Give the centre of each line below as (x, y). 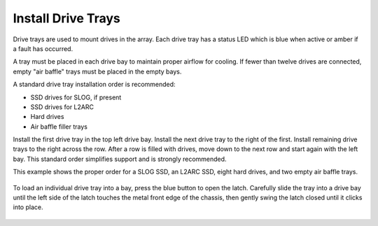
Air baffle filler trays (59, 127)
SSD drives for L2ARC (62, 107)
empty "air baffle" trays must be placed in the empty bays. (97, 71)
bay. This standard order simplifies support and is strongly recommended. (120, 159)
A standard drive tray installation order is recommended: (94, 85)
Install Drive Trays (66, 18)
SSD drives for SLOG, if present (76, 97)
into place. (28, 207)
